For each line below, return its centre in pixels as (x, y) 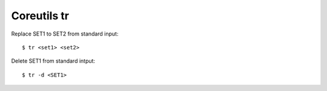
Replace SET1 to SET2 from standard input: (65, 34)
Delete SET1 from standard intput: (53, 61)
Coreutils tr (40, 16)
